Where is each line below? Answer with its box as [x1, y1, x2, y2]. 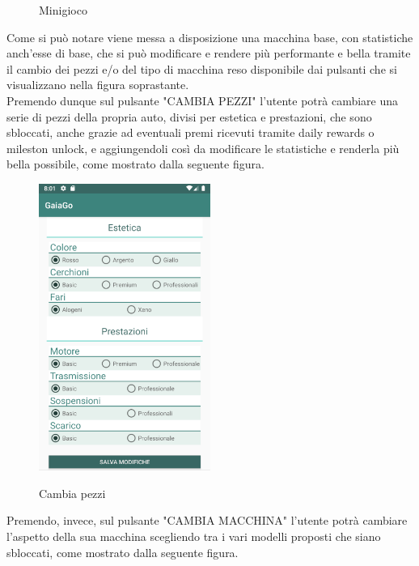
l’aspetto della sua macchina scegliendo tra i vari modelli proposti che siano [6, 527, 381, 544]
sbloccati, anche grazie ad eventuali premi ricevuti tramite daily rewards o [6, 124, 375, 141]
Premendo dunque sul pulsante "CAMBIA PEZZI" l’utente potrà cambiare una [6, 91, 399, 109]
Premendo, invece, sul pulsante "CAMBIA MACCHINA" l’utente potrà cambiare [6, 512, 408, 529]
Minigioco [39, 2, 87, 18]
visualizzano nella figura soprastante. [6, 76, 189, 93]
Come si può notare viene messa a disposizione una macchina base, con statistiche [6, 28, 413, 45]
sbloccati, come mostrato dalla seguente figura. [6, 543, 239, 560]
